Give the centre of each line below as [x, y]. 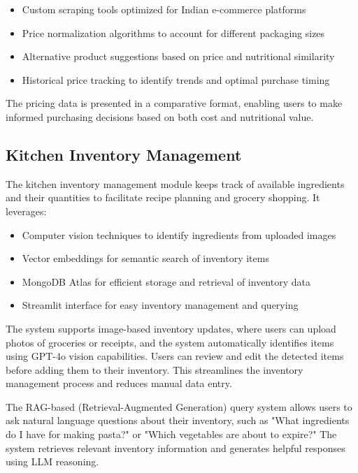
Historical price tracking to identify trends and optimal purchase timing [176, 79]
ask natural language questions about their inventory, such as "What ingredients [178, 420]
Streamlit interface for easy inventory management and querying [160, 305]
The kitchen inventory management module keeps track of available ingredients [175, 183]
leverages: [26, 211]
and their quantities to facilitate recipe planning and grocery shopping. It [163, 197]
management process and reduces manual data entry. [119, 383]
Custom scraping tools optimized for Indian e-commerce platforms [164, 9]
